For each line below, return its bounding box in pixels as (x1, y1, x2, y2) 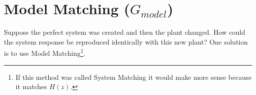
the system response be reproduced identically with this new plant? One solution (4, 36, 248, 47)
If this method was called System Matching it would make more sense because (15, 71, 252, 82)
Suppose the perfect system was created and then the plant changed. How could (4, 27, 245, 37)
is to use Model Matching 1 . (4, 47, 86, 58)
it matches (15, 81, 47, 92)
